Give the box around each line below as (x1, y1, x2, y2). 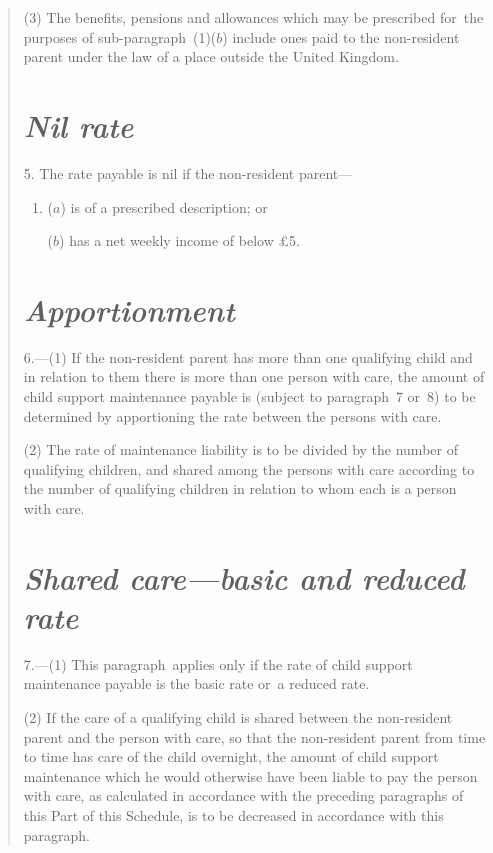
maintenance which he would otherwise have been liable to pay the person (23, 765, 478, 786)
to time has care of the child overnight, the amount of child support (23, 746, 439, 767)
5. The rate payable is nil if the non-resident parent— (23, 162, 353, 183)
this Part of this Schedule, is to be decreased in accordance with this (23, 805, 444, 826)
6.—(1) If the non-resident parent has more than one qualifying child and (23, 346, 473, 367)
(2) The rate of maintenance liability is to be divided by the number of (23, 439, 458, 460)
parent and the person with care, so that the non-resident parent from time (23, 726, 486, 747)
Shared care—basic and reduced (23, 556, 465, 598)
